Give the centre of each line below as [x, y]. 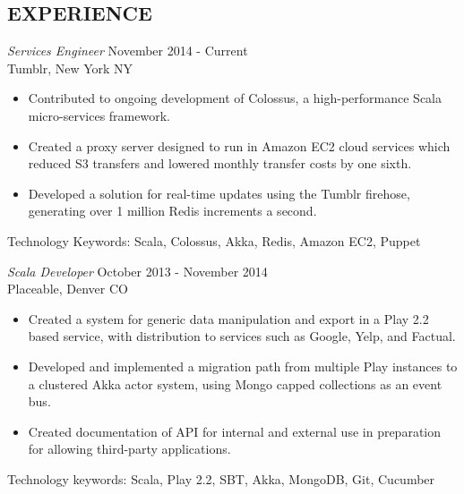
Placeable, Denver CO [68, 289]
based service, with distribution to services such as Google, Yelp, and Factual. [242, 336]
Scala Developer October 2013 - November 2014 [137, 271]
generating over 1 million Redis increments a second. [172, 211]
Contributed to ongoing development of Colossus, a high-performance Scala [235, 98]
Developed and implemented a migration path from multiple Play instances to [243, 366]
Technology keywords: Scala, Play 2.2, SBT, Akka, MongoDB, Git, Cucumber [221, 478]
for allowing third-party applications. [129, 449]
